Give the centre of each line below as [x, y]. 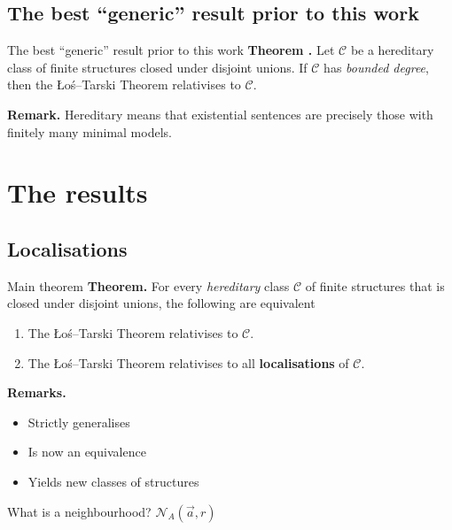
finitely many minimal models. [90, 131]
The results [78, 192]
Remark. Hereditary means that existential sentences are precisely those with [220, 114]
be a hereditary [392, 50]
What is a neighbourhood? [79, 511]
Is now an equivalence [87, 452]
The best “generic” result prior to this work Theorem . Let [171, 50]
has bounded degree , [376, 67]
